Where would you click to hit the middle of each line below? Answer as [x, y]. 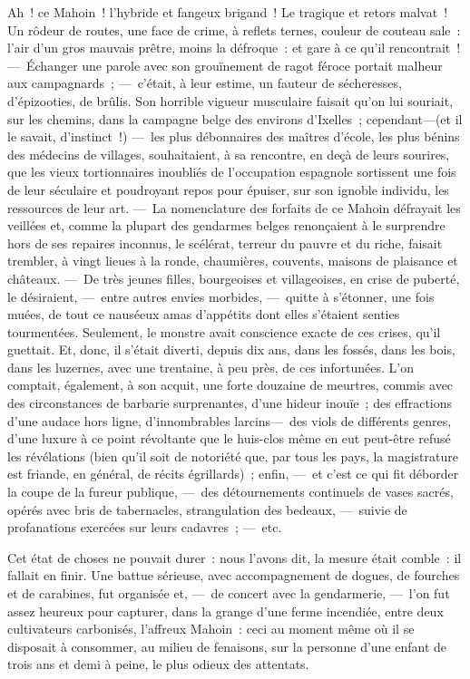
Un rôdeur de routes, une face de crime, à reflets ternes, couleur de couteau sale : [234, 29]
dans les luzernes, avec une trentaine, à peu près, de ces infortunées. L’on [211, 367]
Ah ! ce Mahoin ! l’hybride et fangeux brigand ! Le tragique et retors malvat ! [228, 12]
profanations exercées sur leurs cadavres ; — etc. [145, 527]
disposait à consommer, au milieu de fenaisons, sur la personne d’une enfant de [227, 646]
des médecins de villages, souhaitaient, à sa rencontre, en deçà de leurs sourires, [229, 154]
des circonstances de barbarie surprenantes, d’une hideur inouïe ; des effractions [230, 403]
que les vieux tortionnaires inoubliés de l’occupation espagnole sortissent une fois [232, 172]
